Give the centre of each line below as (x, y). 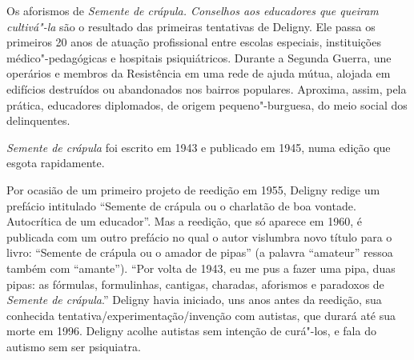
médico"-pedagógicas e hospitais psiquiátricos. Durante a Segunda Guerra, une (199, 57)
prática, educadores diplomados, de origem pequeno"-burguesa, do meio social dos (207, 104)
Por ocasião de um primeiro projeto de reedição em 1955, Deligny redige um (193, 189)
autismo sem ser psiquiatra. (74, 346)
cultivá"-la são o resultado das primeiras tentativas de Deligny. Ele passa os (191, 26)
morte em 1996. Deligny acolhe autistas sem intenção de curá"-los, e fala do (191, 331)
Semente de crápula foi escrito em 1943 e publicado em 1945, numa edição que (199, 147)
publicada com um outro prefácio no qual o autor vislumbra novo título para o (199, 236)
